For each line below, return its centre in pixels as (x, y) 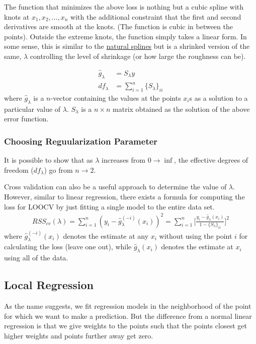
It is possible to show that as (49, 160)
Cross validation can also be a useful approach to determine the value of (115, 187)
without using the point (196, 235)
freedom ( (19, 169)
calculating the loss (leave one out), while (68, 247)
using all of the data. (36, 258)
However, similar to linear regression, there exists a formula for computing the (124, 196)
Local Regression (49, 285)
